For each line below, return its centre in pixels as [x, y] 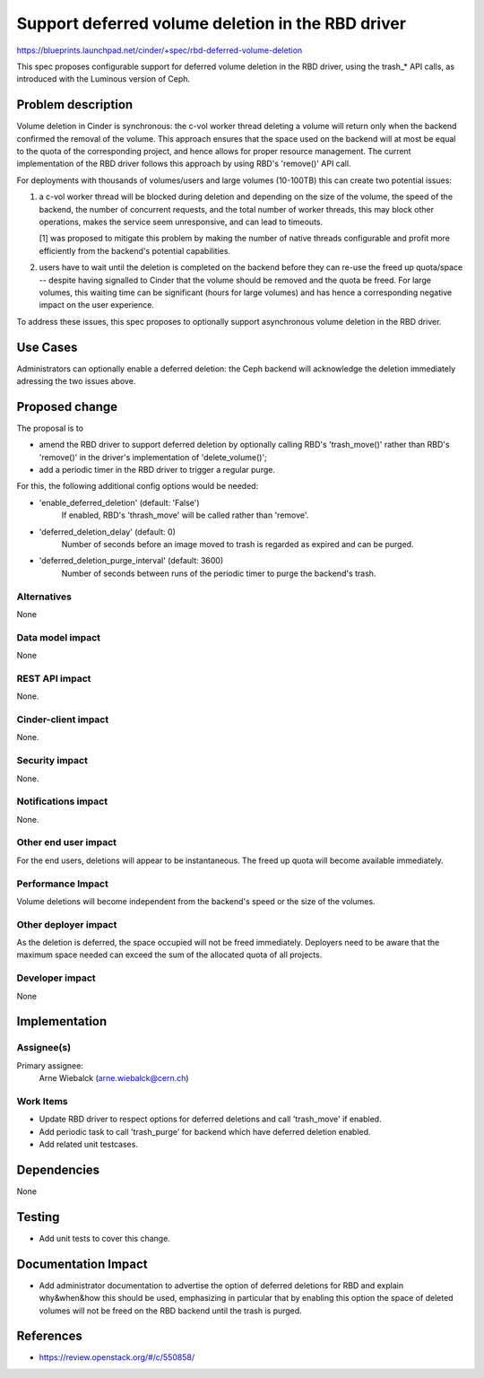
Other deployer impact [67, 924]
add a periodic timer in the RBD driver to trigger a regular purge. [157, 470]
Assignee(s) [44, 1048]
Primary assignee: [50, 1065]
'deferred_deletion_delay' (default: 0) [108, 532]
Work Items [42, 1101]
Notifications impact [62, 801]
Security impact [52, 761]
